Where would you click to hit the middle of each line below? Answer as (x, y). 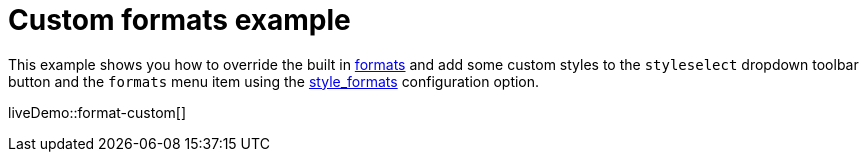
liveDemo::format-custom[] (97, 112)
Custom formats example (179, 20)
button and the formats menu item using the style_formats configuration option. (274, 81)
